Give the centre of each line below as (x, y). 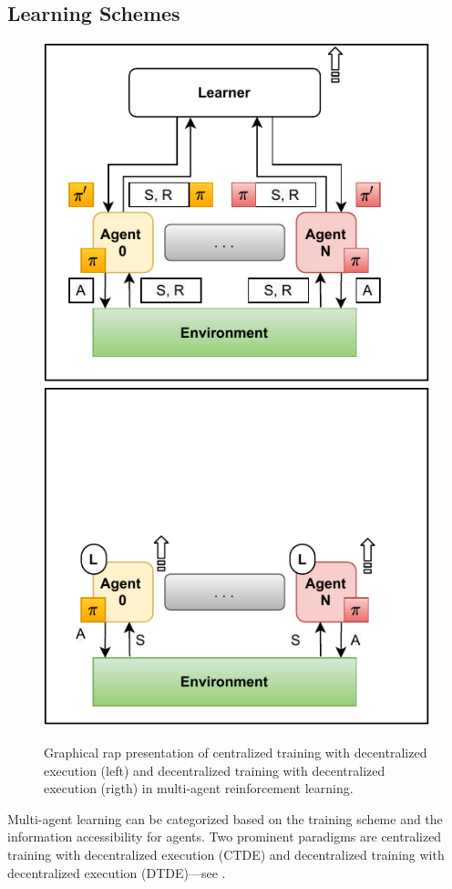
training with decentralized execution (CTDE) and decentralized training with (226, 854)
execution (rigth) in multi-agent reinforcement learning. (199, 788)
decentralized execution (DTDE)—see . (117, 872)
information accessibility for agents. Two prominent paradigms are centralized (225, 837)
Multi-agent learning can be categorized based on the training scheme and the (225, 818)
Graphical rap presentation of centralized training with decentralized (236, 753)
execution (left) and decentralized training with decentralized (215, 770)
